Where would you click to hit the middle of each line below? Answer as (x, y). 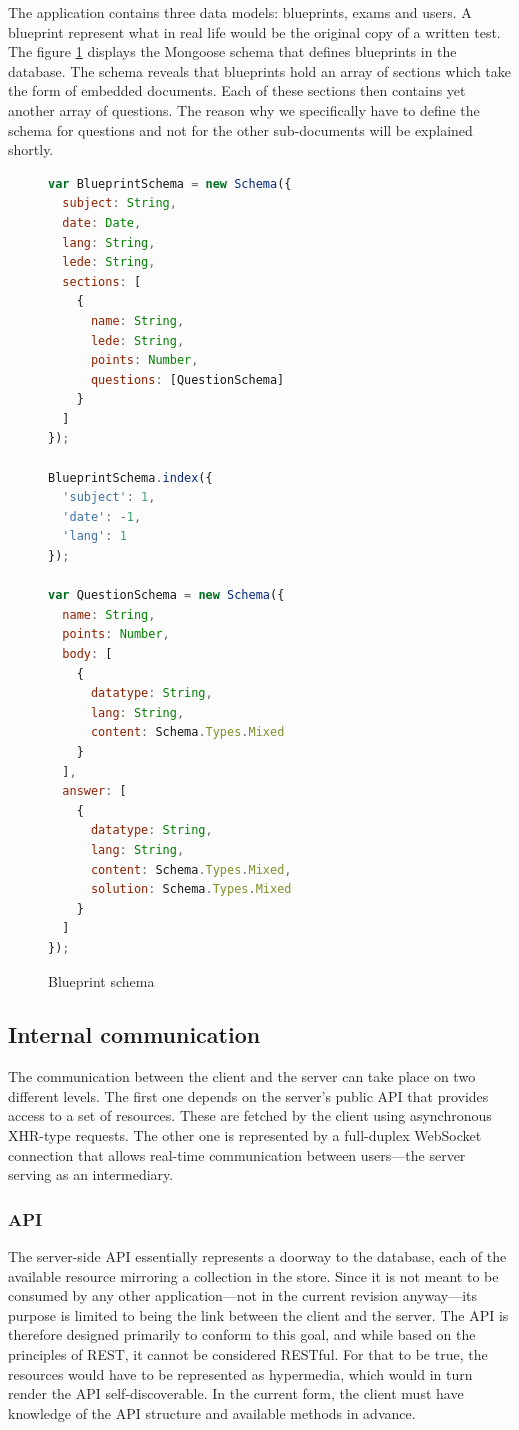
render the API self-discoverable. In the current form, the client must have (236, 1393)
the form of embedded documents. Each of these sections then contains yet (237, 90)
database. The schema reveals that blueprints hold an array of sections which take (260, 70)
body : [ (87, 654)
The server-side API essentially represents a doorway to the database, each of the (257, 1256)
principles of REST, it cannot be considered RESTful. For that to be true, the (248, 1354)
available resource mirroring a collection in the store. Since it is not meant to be (253, 1275)
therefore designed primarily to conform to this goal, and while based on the (242, 1334)
